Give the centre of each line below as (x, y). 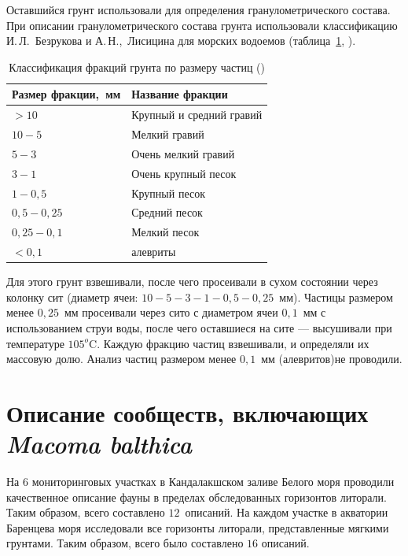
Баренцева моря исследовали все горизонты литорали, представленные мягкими (198, 527)
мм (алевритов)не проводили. (332, 359)
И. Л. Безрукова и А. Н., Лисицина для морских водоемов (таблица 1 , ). (181, 41)
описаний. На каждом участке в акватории (287, 512)
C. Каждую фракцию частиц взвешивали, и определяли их (229, 343)
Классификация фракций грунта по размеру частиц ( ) (137, 67)
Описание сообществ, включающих (187, 412)
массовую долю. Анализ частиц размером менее (121, 359)
